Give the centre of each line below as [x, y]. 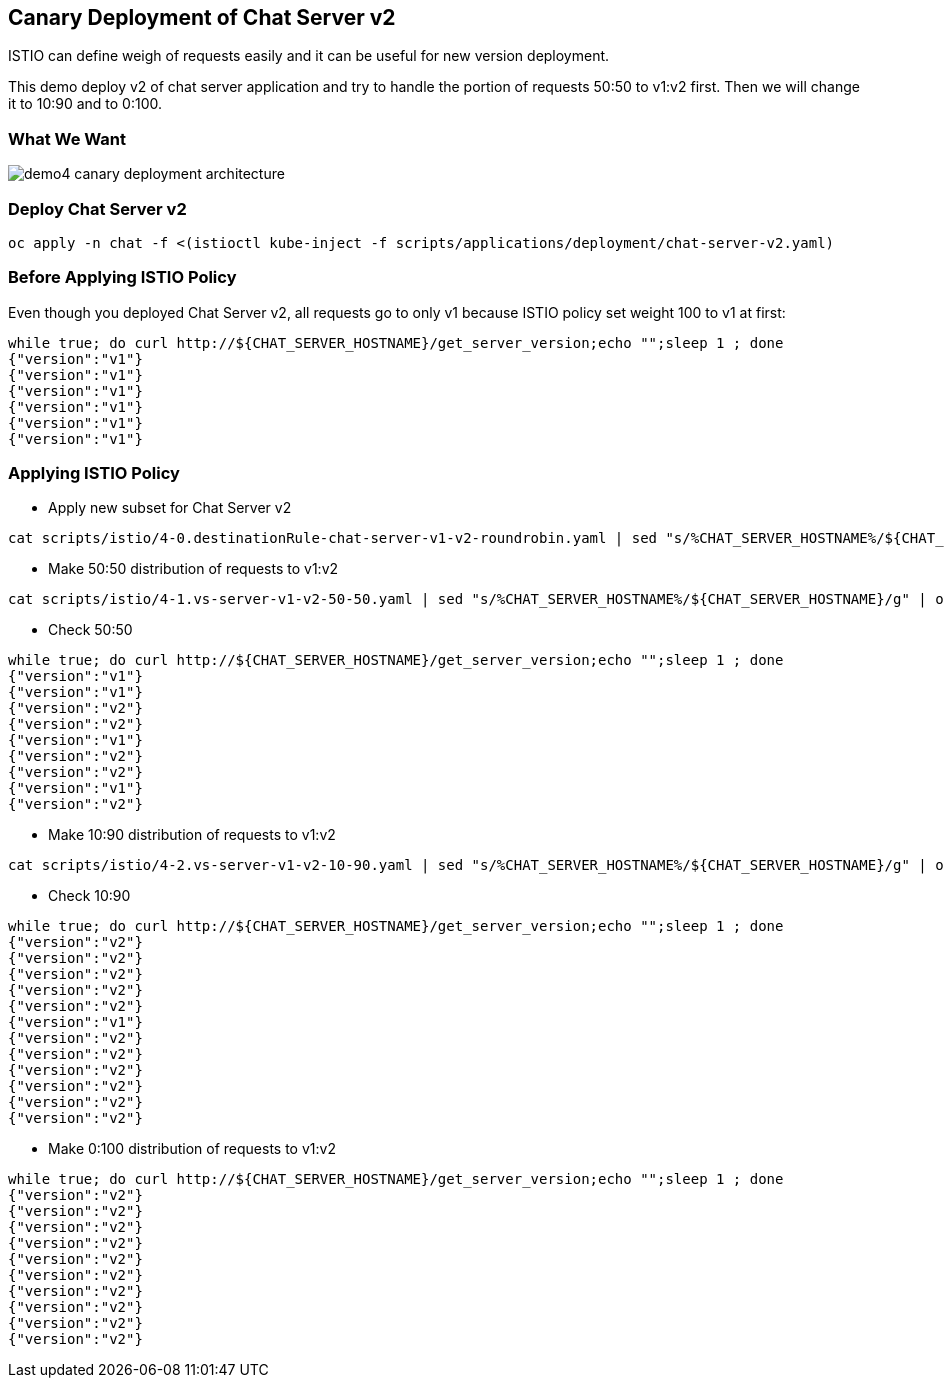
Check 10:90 [89, 896]
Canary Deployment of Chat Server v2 [202, 17]
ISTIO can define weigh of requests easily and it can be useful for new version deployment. [309, 56]
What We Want [67, 138]
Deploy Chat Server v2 [97, 208]
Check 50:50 [90, 630]
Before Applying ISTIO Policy [122, 277]
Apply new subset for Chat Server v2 [170, 508]
